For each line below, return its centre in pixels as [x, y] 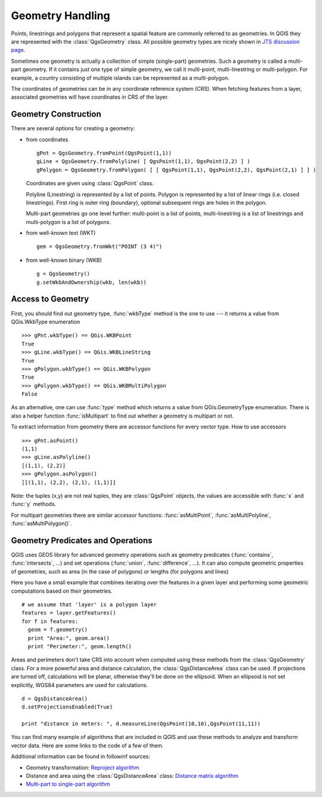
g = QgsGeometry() [64, 274]
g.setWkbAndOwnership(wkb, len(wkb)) [92, 282]
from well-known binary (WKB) [64, 260]
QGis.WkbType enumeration [46, 321]
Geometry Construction [56, 114]
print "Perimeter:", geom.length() [80, 646]
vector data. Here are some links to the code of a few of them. [87, 745]
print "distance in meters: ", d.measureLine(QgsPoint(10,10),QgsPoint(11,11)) [141, 724]
